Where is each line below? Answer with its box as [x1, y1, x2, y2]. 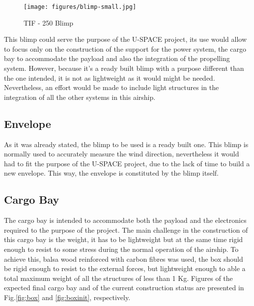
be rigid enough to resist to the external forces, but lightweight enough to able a [4, 263, 246, 274]
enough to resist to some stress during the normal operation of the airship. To [4, 244, 239, 254]
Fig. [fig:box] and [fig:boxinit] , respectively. [4, 292, 131, 302]
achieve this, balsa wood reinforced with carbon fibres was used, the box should [4, 253, 243, 264]
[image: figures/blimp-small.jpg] [24, 3, 137, 10]
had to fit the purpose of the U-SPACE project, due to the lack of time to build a [4, 158, 250, 168]
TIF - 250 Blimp [24, 17, 74, 28]
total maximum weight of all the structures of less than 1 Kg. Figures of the [4, 273, 233, 283]
